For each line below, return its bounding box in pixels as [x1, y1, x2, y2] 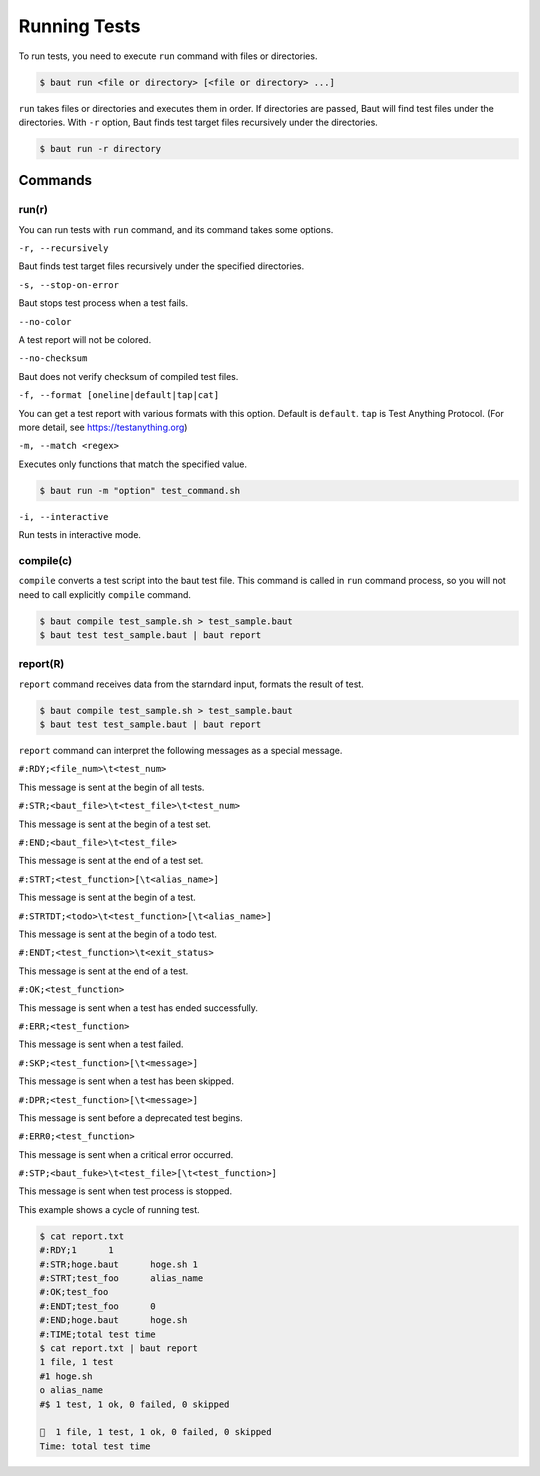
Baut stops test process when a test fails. [18, 297, 189, 309]
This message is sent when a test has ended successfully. [18, 1001, 259, 1014]
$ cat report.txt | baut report [39, 1342, 199, 1354]
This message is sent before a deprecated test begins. [18, 1111, 244, 1124]
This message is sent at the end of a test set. [18, 855, 204, 867]
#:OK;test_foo [39, 1286, 109, 1298]
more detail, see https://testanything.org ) [18, 421, 188, 433]
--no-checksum [18, 353, 88, 364]
